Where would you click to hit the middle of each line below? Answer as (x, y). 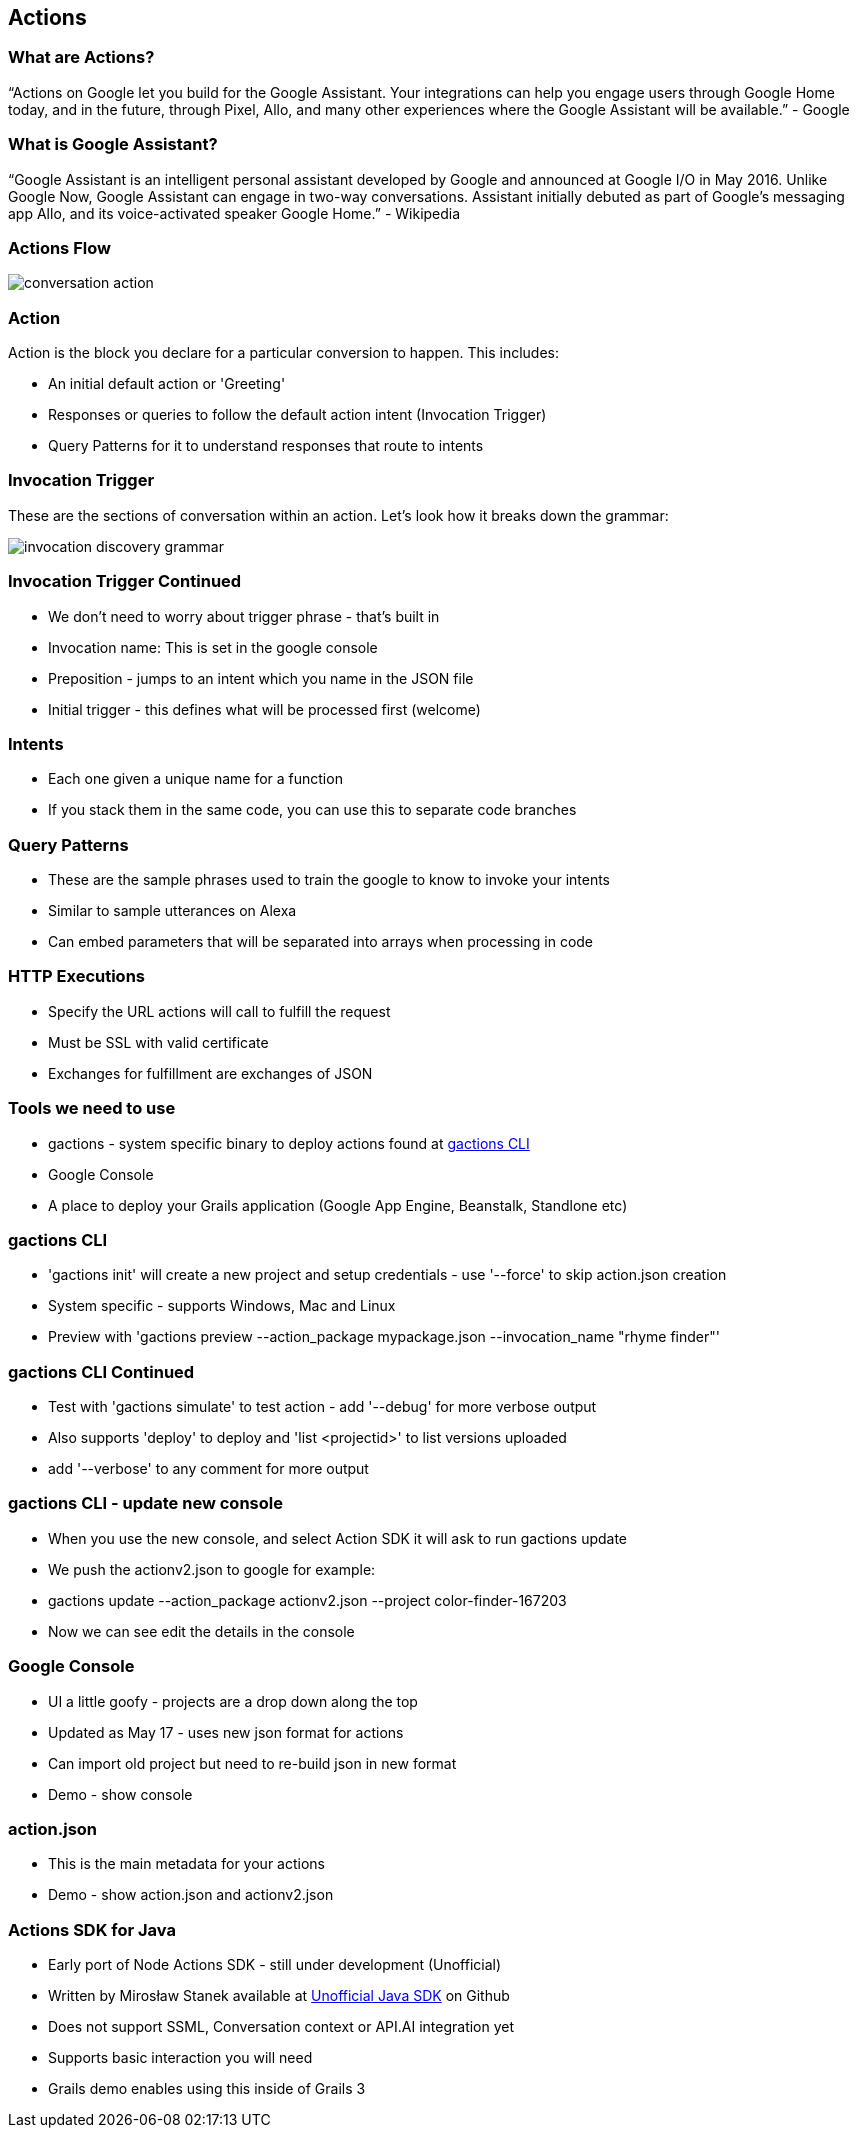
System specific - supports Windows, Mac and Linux (222, 1306)
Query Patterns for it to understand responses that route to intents (266, 446)
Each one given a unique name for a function (195, 779)
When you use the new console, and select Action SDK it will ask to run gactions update (338, 1538)
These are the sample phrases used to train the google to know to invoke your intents (329, 880)
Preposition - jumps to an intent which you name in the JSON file (261, 678)
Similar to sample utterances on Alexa (172, 911)
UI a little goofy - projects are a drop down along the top (233, 1701)
